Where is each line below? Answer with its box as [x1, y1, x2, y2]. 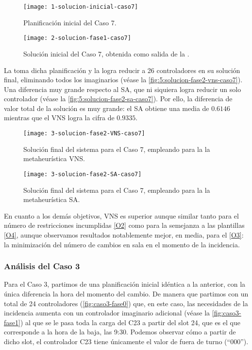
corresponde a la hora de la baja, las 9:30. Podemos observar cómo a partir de [4, 327, 236, 337]
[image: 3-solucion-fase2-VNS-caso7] [23, 130, 145, 137]
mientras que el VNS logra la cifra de [4, 112, 115, 123]
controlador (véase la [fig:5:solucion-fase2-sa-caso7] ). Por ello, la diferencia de [4, 93, 233, 104]
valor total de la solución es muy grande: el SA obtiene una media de [4, 103, 209, 113]
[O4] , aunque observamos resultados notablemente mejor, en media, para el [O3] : [4, 229, 244, 239]
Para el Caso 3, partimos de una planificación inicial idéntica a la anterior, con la [4, 279, 246, 289]
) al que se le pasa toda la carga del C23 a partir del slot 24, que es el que [20, 317, 240, 327]
